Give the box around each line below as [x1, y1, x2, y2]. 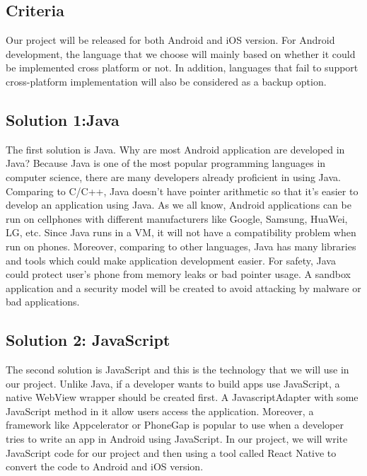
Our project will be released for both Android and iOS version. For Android [6, 33, 335, 47]
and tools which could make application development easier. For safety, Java [6, 252, 336, 267]
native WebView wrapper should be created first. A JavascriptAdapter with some [6, 390, 359, 405]
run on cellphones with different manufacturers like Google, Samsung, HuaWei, [6, 211, 348, 226]
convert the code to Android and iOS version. [6, 459, 204, 474]
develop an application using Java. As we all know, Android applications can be [6, 197, 351, 212]
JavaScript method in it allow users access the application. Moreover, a [6, 403, 314, 418]
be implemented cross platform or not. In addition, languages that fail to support [6, 60, 359, 75]
